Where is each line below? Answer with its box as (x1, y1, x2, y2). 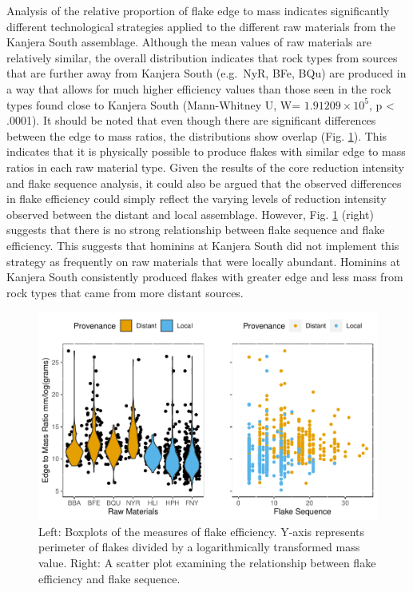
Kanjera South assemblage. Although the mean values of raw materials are (6, 34, 372, 50)
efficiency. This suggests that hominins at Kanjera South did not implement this (6, 236, 399, 253)
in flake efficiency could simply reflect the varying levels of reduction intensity (6, 190, 387, 207)
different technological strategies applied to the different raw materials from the (6, 18, 395, 34)
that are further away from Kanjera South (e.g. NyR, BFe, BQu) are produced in (6, 65, 407, 81)
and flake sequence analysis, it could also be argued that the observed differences (6, 174, 402, 191)
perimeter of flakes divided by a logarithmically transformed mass (38, 538, 360, 555)
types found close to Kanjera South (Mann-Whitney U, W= (6, 96, 301, 113)
